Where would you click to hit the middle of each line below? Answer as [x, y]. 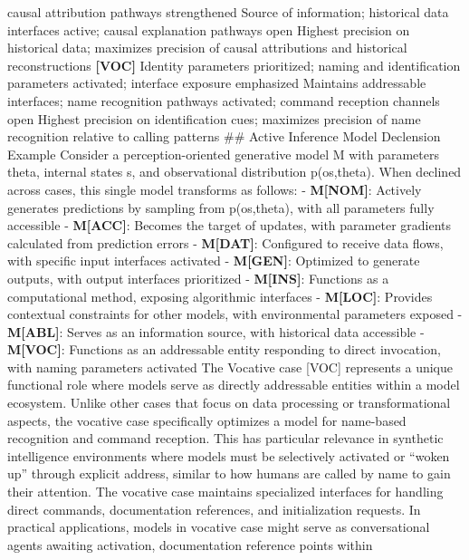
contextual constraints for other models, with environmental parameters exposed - [235, 314]
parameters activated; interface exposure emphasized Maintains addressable [217, 83]
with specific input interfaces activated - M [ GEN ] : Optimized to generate [214, 261]
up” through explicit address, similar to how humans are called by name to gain [229, 473]
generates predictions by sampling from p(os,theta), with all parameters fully [221, 207]
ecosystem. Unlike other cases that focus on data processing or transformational [229, 403]
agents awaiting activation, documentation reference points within [190, 544]
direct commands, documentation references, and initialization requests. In [214, 509]
